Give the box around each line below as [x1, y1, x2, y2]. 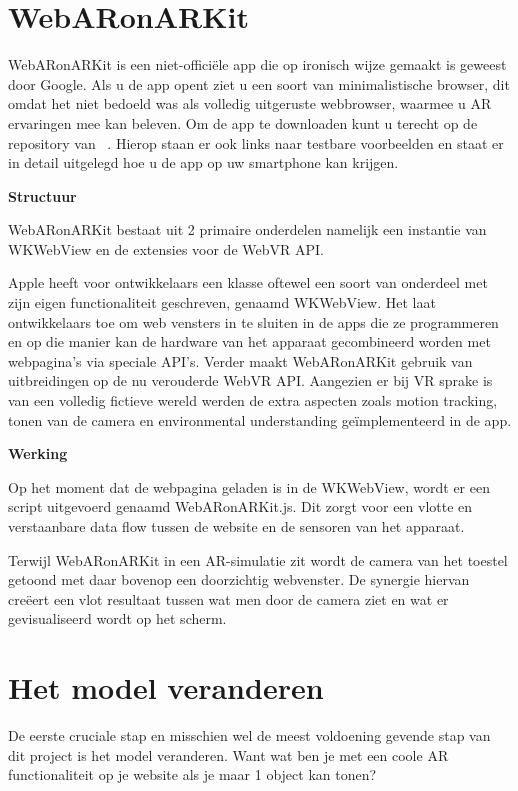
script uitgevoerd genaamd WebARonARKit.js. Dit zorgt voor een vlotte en [8, 496, 473, 517]
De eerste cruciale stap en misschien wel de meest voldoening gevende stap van [8, 725, 491, 746]
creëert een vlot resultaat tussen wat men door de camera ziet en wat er [8, 588, 449, 609]
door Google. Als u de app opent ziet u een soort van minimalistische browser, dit [8, 73, 510, 94]
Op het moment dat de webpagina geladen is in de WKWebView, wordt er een [8, 476, 490, 497]
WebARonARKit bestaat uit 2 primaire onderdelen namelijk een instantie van [8, 219, 487, 240]
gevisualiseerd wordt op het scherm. [8, 608, 227, 629]
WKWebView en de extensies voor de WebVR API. [8, 238, 324, 259]
